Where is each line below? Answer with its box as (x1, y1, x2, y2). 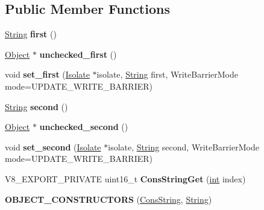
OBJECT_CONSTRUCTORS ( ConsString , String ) (5, 193, 212, 205)
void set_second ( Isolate (5, 140, 101, 153)
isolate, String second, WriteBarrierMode (108, 140, 259, 153)
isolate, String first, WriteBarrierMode (96, 68, 238, 81)
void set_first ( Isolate (5, 68, 90, 81)
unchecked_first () (39, 48, 117, 60)
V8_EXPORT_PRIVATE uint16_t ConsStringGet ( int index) (5, 172, 246, 185)
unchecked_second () (39, 120, 128, 133)
